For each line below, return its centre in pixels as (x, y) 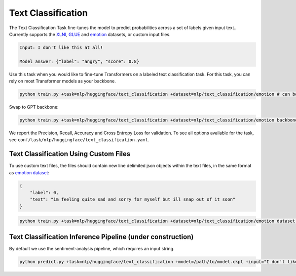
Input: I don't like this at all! (61, 47)
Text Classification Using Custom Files (70, 154)
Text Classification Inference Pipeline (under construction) (101, 237)
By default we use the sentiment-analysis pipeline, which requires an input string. (92, 248)
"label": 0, (44, 193)
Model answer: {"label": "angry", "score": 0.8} (79, 61)
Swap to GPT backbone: (34, 107)
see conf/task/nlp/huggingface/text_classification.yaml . (79, 140)
